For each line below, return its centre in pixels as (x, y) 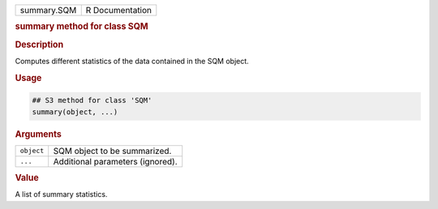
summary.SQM (48, 10)
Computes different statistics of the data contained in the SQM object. (132, 61)
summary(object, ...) (75, 112)
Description (39, 45)
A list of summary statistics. (61, 194)
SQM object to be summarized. (112, 151)
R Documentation (119, 10)
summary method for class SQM (82, 27)
